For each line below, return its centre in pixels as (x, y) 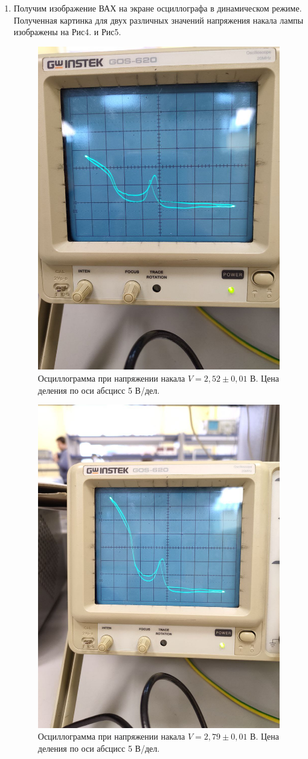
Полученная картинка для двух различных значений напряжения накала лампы (159, 20)
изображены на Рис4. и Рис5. (67, 32)
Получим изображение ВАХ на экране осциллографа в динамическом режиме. (158, 8)
